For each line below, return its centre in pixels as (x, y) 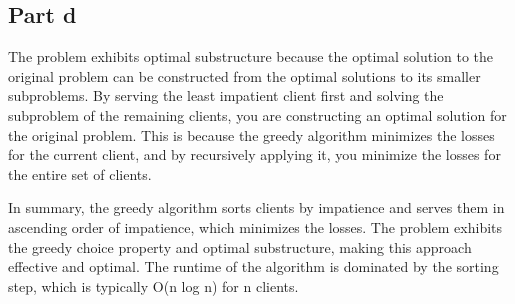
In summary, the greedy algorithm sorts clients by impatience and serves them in (256, 207)
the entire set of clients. (80, 173)
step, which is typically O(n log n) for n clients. (153, 285)
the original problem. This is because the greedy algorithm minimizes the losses (251, 134)
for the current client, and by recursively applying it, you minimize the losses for (254, 154)
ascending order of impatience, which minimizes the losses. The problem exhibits (255, 226)
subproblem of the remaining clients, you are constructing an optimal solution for (257, 114)
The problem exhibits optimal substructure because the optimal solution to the (251, 56)
